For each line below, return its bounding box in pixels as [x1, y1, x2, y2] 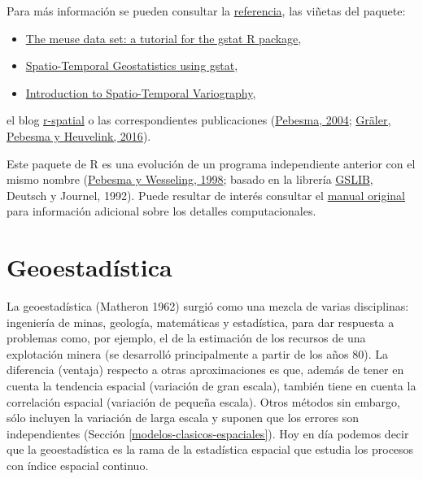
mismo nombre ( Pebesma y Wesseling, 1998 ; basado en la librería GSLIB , [7, 171, 373, 188]
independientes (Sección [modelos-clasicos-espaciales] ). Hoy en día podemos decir [7, 425, 409, 442]
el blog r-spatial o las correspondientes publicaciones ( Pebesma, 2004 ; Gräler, [7, 111, 391, 128]
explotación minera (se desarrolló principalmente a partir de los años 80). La [7, 345, 388, 362]
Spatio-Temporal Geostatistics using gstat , [25, 57, 238, 74]
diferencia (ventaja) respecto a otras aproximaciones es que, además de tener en [7, 361, 404, 378]
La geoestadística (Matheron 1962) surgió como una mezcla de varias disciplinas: [7, 298, 409, 315]
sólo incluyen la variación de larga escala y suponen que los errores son [7, 409, 360, 426]
